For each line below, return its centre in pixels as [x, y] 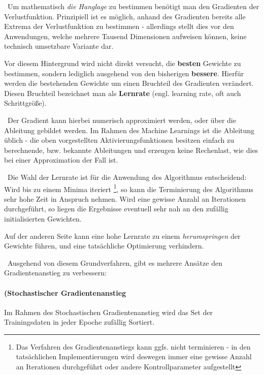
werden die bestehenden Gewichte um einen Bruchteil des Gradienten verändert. [129, 83]
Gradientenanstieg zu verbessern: [55, 273]
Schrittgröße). [25, 103]
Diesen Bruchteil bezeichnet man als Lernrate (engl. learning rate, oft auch [123, 93]
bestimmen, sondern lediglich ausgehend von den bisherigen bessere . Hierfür [124, 73]
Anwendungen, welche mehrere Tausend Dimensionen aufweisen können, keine [125, 36]
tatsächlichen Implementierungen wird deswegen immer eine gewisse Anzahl [134, 356]
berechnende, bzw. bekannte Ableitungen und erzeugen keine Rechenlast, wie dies [131, 150]
